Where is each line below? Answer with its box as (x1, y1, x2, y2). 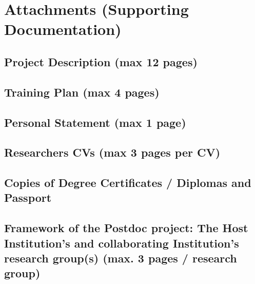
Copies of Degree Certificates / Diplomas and (4, 175, 251, 191)
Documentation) (4, 18, 122, 40)
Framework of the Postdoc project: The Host (4, 220, 248, 236)
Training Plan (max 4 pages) (4, 84, 160, 100)
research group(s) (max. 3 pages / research (4, 250, 237, 266)
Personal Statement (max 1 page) (4, 114, 186, 130)
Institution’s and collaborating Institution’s (4, 235, 239, 251)
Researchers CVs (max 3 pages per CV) (4, 144, 221, 160)
